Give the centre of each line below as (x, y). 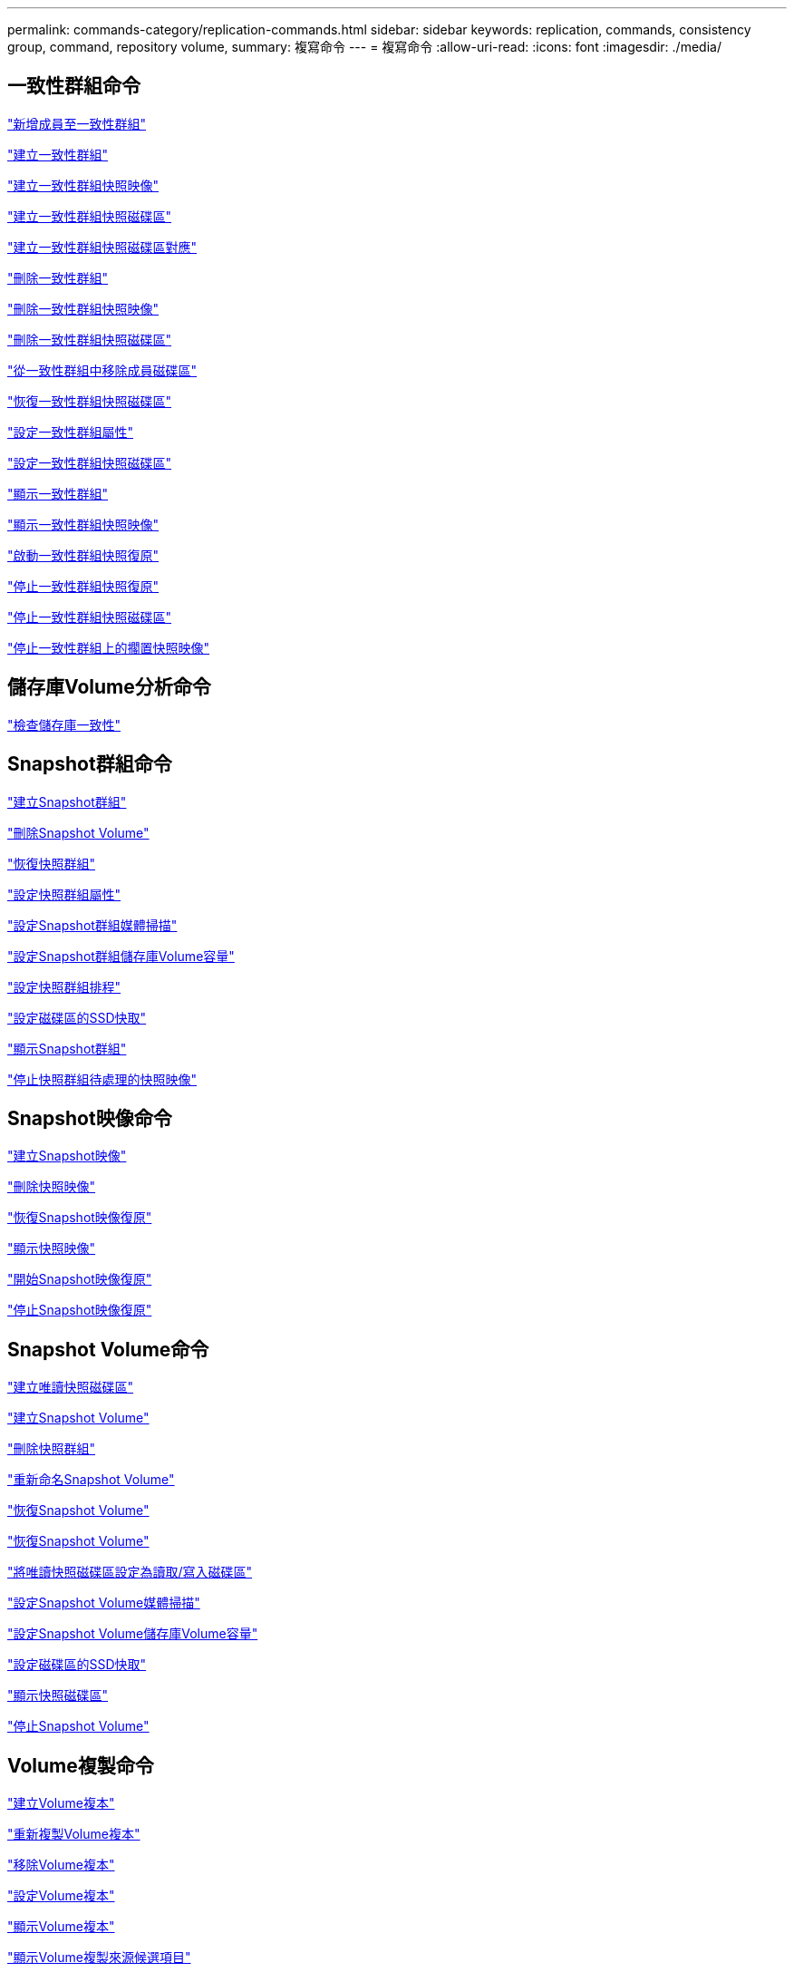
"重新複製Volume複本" (74, 1834)
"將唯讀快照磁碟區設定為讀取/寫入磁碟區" (130, 1572)
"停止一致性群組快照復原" (83, 586)
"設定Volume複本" (61, 1896)
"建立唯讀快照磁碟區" (71, 1387)
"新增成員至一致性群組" (77, 123)
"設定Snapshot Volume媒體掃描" (104, 1603)
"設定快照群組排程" (64, 986)
